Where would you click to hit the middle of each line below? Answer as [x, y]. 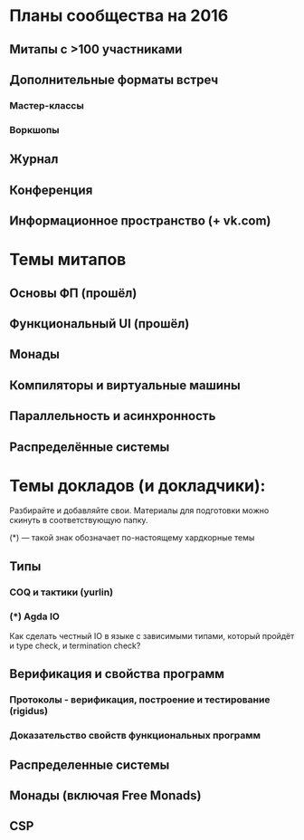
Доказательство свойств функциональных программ [135, 736]
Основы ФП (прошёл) [73, 293]
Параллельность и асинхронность [113, 416]
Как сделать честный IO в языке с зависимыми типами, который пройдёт [152, 636]
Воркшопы [35, 129]
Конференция [51, 190]
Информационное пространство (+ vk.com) [140, 220]
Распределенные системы [90, 764]
